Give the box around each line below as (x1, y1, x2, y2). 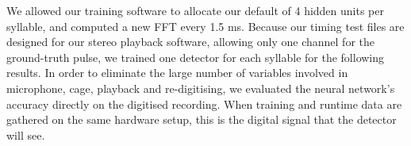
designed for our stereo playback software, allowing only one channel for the (6, 33, 375, 50)
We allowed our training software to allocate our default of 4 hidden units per (6, 2, 384, 18)
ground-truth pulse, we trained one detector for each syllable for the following (6, 48, 385, 65)
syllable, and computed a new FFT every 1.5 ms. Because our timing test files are (6, 17, 405, 34)
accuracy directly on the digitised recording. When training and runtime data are (6, 95, 402, 112)
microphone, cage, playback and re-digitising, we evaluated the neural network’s (6, 79, 395, 96)
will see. (6, 126, 45, 143)
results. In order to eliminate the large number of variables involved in (6, 64, 348, 81)
